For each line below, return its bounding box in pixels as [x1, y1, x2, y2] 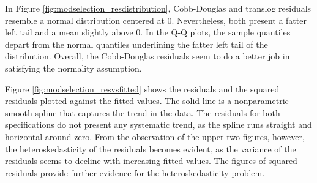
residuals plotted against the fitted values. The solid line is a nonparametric [5, 94, 289, 107]
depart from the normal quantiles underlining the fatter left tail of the [5, 37, 268, 50]
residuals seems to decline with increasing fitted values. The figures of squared [5, 154, 297, 167]
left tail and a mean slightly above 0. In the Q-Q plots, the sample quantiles [5, 26, 291, 39]
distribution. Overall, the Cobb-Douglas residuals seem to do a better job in [5, 50, 290, 62]
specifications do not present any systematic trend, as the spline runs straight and [5, 118, 312, 131]
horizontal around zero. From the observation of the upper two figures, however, [5, 130, 305, 143]
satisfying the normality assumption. [5, 61, 142, 74]
